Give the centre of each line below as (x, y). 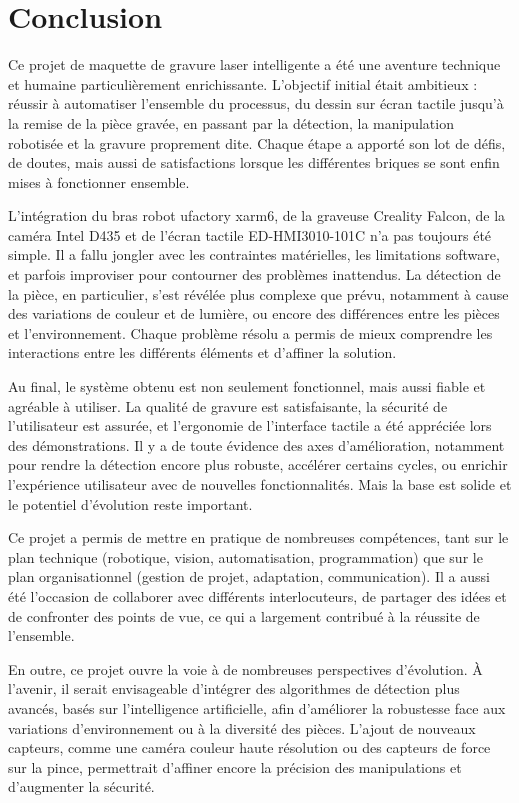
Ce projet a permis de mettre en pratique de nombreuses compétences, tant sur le (258, 537)
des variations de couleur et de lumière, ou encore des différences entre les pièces (254, 313)
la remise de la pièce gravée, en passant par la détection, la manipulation (231, 122)
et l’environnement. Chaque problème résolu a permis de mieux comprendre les (250, 332)
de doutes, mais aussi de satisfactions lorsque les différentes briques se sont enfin (254, 162)
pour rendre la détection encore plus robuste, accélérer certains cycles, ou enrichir (258, 464)
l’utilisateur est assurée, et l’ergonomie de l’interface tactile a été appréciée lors (250, 425)
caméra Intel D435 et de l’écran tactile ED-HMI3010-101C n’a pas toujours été (250, 234)
